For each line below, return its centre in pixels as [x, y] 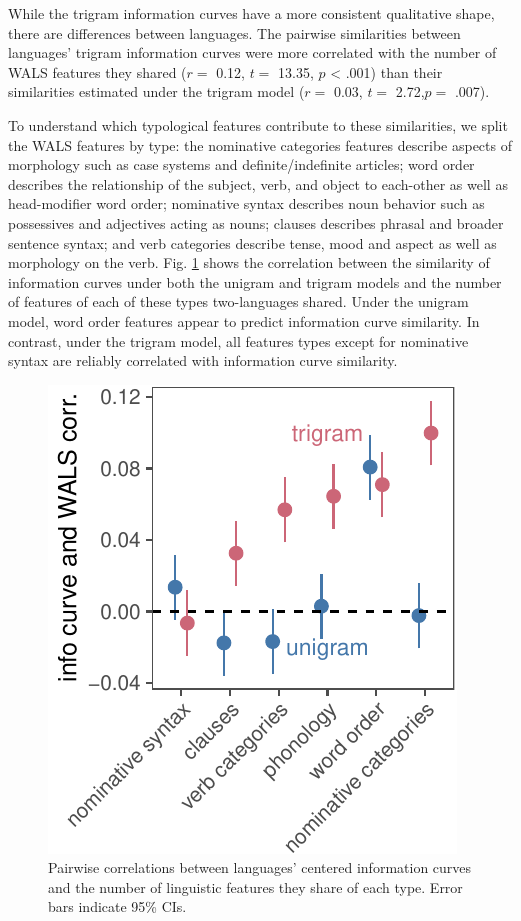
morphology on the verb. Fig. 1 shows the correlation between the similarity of [249, 262]
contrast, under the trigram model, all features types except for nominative [238, 340]
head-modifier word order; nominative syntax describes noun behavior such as [246, 203]
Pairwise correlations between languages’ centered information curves [260, 867]
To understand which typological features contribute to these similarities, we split [258, 124]
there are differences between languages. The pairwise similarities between [234, 32]
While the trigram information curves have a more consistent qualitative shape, [251, 13]
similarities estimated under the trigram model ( [156, 91]
